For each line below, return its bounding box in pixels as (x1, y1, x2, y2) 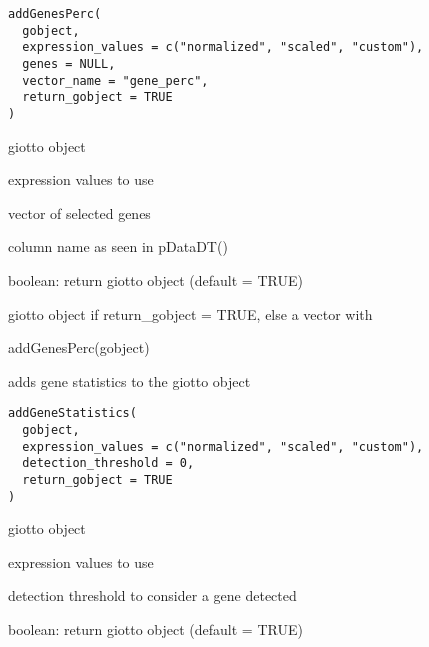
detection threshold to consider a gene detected (8, 585, 297, 606)
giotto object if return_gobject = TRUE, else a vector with (8, 303, 373, 324)
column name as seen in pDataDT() (8, 236, 228, 257)
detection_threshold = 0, (22, 456, 195, 471)
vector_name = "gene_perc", (22, 73, 209, 88)
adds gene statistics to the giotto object (8, 370, 251, 391)
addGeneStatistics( (8, 406, 137, 421)
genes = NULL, (22, 56, 116, 71)
